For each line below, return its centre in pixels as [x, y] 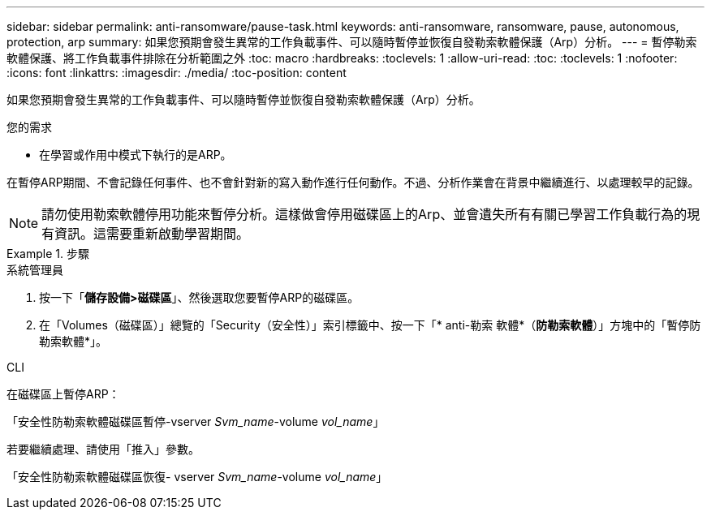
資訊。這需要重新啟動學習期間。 [152, 234]
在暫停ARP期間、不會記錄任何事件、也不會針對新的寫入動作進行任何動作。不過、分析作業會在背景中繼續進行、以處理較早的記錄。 [353, 182]
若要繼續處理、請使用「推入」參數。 [103, 449]
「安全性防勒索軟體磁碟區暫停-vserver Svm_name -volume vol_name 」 [196, 421]
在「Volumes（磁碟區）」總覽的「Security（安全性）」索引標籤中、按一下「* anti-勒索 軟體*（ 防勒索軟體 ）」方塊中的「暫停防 [370, 325]
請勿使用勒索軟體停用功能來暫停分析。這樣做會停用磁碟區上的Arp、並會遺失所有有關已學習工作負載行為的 [364, 214]
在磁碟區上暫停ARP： [63, 394]
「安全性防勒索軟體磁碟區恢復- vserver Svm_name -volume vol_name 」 [197, 477]
